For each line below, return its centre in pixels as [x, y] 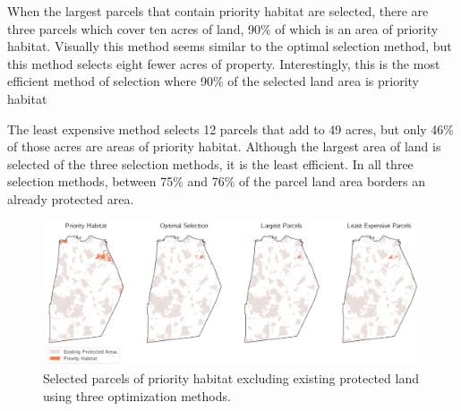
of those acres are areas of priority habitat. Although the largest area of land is [224, 146]
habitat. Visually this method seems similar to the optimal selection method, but [230, 46]
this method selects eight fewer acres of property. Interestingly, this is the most [224, 63]
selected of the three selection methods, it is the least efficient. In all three [210, 163]
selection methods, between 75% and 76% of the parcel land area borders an [217, 181]
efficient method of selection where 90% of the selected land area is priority [213, 81]
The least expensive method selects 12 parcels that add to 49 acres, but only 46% [231, 128]
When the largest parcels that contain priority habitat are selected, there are [218, 11]
